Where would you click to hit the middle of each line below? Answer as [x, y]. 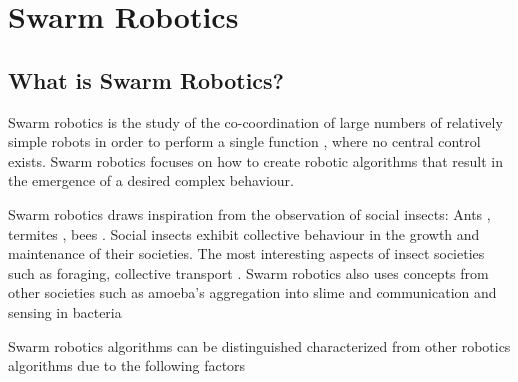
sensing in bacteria [65, 311]
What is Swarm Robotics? [146, 79]
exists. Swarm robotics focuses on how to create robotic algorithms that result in [256, 160]
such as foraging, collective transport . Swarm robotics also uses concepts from [248, 272]
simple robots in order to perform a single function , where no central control [244, 141]
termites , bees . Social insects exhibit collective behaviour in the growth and [244, 233]
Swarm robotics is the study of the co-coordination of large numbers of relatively [255, 121]
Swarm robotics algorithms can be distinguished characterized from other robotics [259, 345]
